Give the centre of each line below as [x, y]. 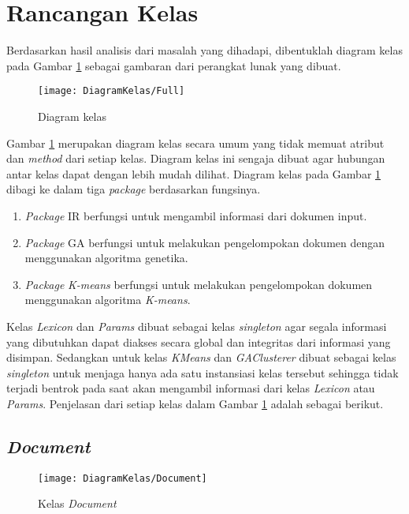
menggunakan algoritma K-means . [108, 300]
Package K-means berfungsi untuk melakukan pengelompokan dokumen [199, 284]
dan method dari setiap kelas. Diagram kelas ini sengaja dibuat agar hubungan [196, 158]
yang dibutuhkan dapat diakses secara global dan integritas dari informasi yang [199, 341]
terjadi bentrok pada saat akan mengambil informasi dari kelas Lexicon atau [191, 388]
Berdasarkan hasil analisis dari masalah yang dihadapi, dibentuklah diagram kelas [204, 50]
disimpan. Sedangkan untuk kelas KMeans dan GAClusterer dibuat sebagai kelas [201, 357]
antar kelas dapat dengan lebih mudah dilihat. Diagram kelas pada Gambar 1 [194, 173]
